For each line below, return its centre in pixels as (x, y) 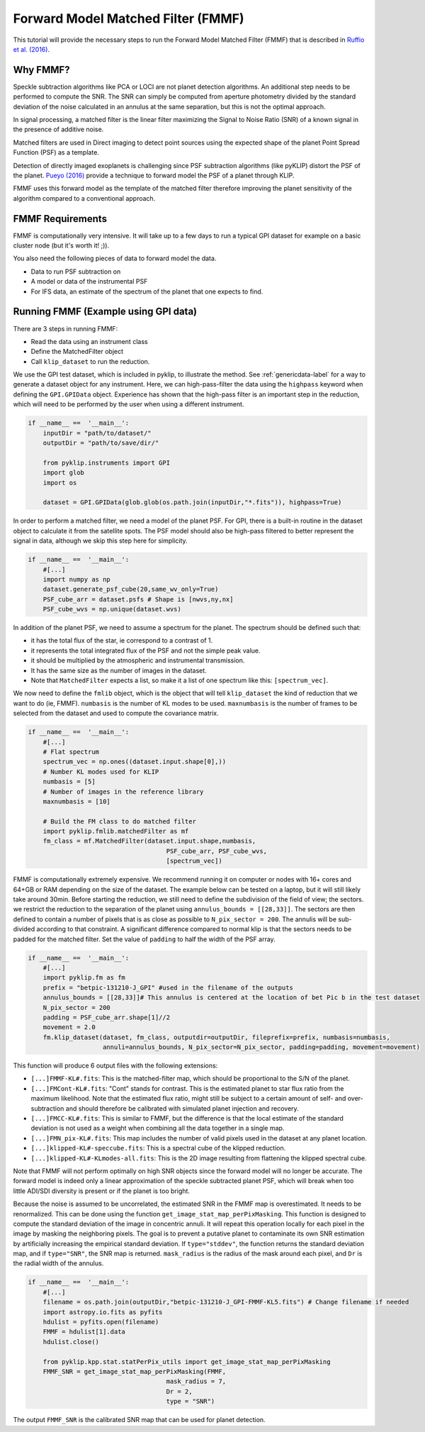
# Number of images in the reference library (123, 792)
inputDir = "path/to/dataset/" (97, 433)
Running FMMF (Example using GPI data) (105, 312)
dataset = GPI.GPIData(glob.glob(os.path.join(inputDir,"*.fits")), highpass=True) (192, 503)
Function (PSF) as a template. (56, 152)
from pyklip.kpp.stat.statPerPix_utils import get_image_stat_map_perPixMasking (187, 1361)
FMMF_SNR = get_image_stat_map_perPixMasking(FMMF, (135, 1371)
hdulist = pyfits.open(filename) (101, 1322)
